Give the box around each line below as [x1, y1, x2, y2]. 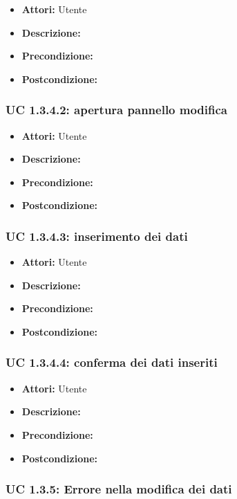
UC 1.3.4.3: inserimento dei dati [6, 227, 188, 244]
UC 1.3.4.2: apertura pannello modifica [6, 101, 228, 118]
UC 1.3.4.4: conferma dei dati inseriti [6, 354, 218, 371]
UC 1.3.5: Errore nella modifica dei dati [6, 480, 232, 498]
